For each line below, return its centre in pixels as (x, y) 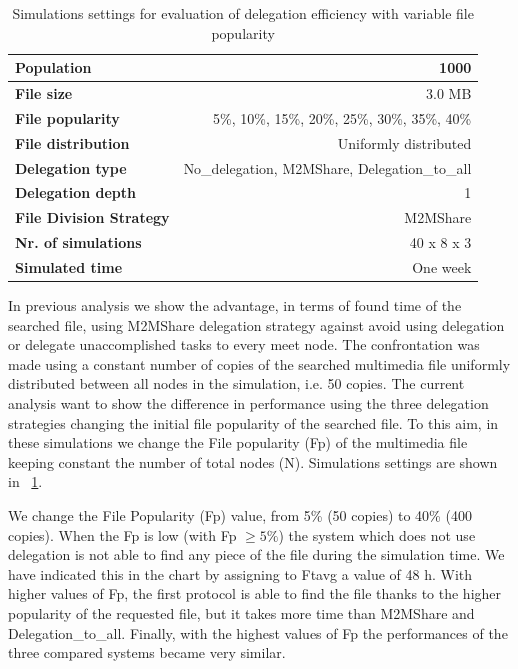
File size (44, 93)
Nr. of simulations (78, 242)
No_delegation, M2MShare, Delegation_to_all (327, 167)
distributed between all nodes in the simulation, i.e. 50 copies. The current (236, 383)
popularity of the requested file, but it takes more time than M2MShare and (241, 612)
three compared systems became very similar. (147, 652)
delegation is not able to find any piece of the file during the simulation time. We (256, 554)
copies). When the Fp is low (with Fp (122, 534)
